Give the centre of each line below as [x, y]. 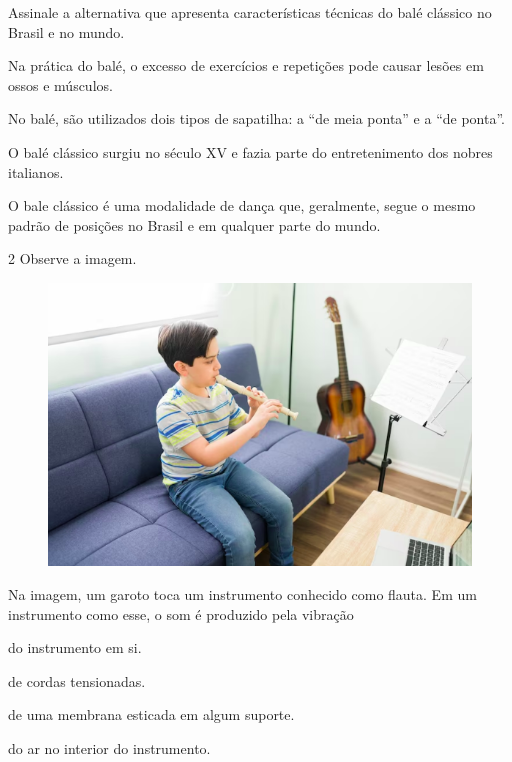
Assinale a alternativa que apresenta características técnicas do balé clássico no [250, 12]
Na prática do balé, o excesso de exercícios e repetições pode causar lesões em [246, 65]
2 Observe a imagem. [72, 258]
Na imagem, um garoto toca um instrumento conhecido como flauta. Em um [242, 593]
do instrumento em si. [75, 647]
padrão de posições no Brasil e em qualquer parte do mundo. [194, 224]
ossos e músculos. [60, 84]
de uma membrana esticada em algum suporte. [151, 714]
